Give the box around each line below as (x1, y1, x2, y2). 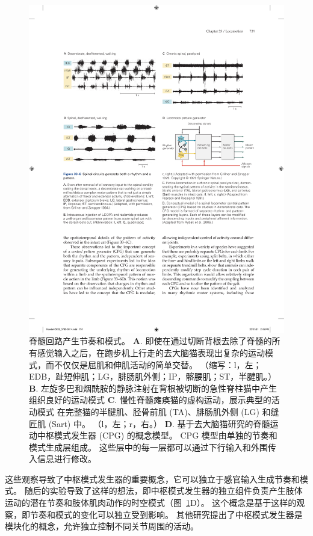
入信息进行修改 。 (29, 452, 96, 465)
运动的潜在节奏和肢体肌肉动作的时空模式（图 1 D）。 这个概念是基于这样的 (5, 496, 297, 509)
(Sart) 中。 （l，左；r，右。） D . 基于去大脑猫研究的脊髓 (48, 417, 270, 430)
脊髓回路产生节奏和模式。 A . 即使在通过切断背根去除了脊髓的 (29, 334, 272, 347)
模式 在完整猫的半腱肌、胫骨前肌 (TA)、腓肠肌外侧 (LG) (37, 405, 259, 417)
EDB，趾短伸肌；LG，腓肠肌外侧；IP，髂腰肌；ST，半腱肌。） (29, 370, 277, 383)
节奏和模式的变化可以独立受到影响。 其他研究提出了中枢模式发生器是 (29, 508, 303, 520)
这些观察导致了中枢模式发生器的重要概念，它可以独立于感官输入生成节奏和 (5, 472, 300, 485)
